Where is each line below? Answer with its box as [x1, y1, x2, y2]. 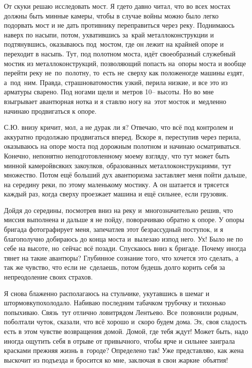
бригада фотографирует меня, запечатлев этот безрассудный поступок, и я [4, 224, 223, 234]
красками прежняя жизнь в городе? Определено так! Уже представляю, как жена [4, 345, 244, 355]
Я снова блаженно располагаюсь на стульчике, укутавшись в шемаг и [4, 288, 210, 298]
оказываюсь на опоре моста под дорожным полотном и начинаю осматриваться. [4, 141, 241, 151]
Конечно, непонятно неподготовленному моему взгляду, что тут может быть [4, 150, 230, 160]
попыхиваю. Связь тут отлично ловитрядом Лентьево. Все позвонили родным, [4, 307, 238, 317]
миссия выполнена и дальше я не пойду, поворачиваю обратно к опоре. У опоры [4, 214, 244, 225]
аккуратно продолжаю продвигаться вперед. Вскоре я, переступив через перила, [4, 131, 241, 141]
